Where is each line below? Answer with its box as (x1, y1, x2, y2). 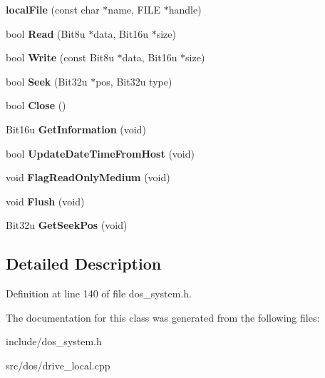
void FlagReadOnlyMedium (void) (6, 170, 170, 185)
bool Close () (6, 98, 66, 113)
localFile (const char (6, 2, 100, 16)
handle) (168, 2, 202, 16)
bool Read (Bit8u (6, 26, 86, 41)
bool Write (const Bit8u (6, 50, 114, 65)
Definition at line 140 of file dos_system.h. (6, 286, 192, 301)
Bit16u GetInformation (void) (6, 121, 146, 136)
